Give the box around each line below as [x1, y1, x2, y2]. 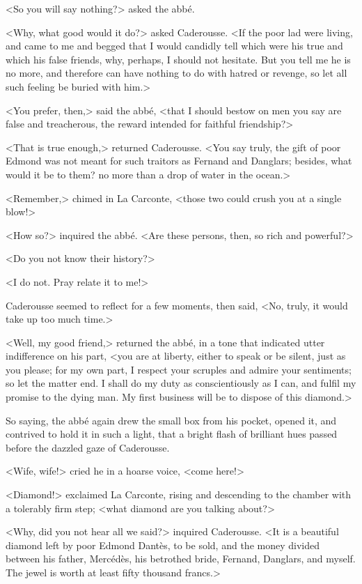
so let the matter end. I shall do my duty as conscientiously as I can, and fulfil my [6, 376, 356, 390]
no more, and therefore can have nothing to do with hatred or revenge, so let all [6, 66, 347, 80]
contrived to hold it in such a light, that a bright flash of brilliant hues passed [6, 427, 338, 441]
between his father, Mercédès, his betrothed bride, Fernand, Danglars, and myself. [6, 551, 356, 566]
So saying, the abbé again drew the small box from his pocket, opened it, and [6, 413, 337, 427]
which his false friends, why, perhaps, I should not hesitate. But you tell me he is [6, 52, 351, 66]
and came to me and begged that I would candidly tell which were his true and [6, 38, 343, 53]
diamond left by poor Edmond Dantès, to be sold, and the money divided [6, 537, 320, 552]
